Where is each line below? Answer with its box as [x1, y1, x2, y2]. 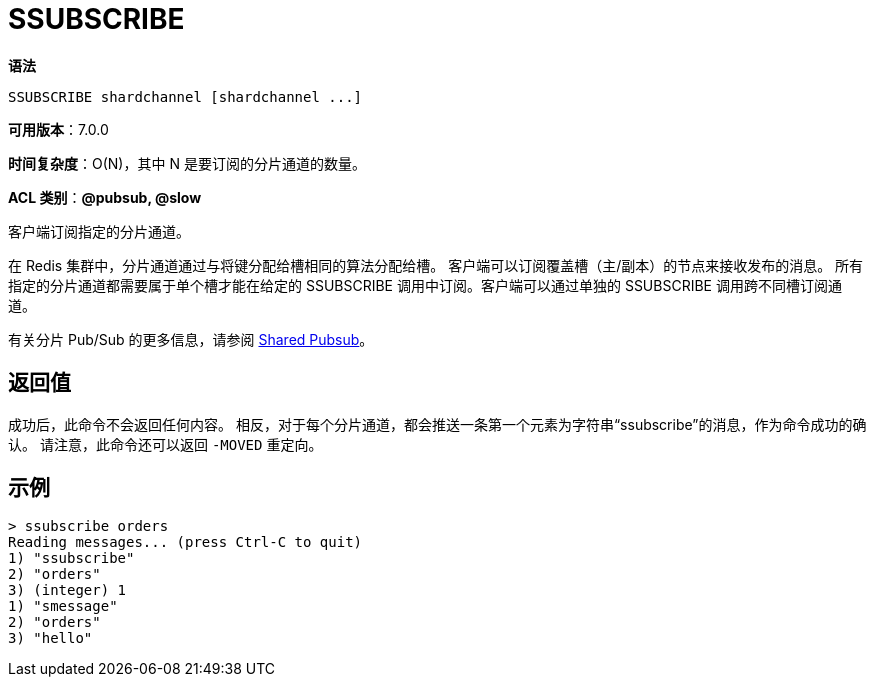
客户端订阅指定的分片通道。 [8, 222, 190, 240]
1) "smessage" [8, 598, 118, 615]
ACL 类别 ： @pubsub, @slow [8, 188, 202, 206]
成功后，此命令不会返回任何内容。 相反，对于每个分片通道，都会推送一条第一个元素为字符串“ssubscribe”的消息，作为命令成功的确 [8, 415, 867, 433]
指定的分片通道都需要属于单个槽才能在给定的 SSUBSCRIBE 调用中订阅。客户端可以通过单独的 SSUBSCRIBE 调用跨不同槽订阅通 [8, 276, 842, 294]
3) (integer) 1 [8, 582, 127, 599]
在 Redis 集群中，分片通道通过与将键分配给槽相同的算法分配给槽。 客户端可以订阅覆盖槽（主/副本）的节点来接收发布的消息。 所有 [8, 256, 864, 274]
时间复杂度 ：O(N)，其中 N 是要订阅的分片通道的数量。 [8, 154, 366, 172]
